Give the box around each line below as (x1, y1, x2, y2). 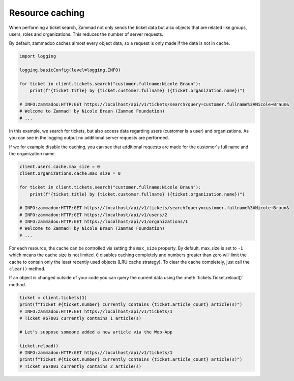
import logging (19, 54, 56, 59)
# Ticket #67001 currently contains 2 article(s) (19, 363, 142, 369)
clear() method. (9, 266, 46, 272)
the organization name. (9, 150, 56, 157)
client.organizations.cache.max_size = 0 (19, 171, 121, 176)
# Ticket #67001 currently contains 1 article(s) (19, 315, 142, 321)
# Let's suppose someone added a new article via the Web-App (19, 329, 173, 335)
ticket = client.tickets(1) (19, 295, 87, 300)
